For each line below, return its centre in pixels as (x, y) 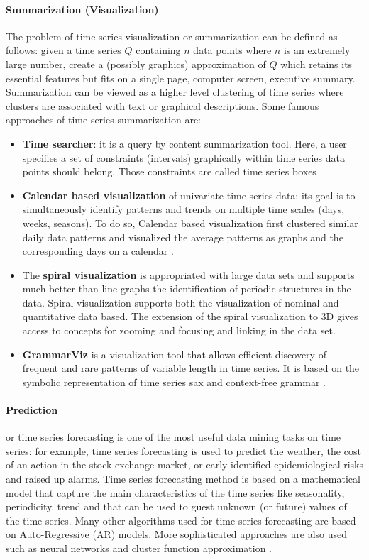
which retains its (316, 64)
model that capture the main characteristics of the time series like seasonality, (175, 492)
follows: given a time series (64, 50)
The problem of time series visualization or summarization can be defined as (172, 36)
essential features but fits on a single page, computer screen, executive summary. (181, 78)
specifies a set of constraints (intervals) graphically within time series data (183, 157)
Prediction (32, 410)
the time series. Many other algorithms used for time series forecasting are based (181, 520)
